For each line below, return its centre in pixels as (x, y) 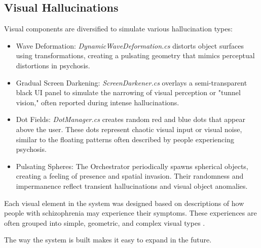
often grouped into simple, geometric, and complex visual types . (105, 222)
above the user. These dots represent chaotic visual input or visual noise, (129, 129)
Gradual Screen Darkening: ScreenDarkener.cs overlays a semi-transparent (132, 82)
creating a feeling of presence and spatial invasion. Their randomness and (130, 176)
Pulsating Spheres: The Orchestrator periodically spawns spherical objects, (132, 166)
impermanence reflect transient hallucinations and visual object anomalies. (132, 185)
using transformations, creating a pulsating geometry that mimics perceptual (135, 55)
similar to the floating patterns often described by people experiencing (125, 139)
